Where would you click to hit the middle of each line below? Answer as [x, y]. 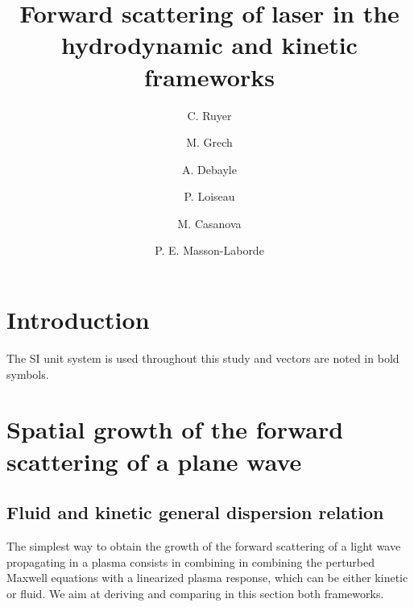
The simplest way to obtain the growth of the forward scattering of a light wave [204, 545]
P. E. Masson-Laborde [209, 250]
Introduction [78, 320]
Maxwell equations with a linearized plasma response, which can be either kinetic [207, 578]
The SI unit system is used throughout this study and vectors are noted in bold [203, 358]
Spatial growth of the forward [175, 429]
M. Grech [209, 142]
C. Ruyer [209, 115]
